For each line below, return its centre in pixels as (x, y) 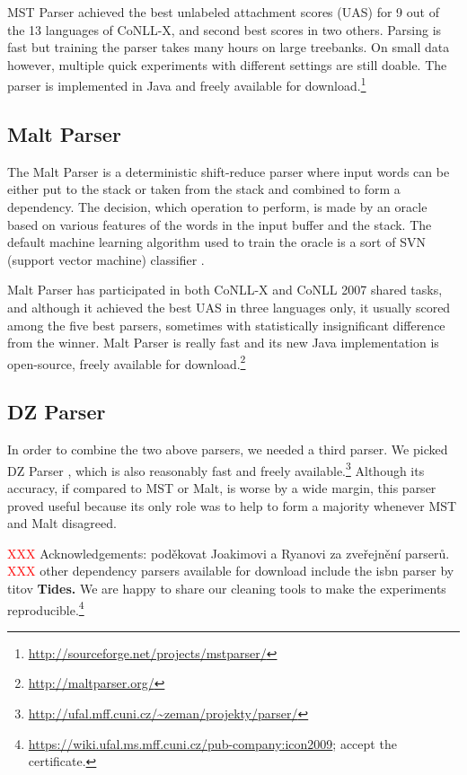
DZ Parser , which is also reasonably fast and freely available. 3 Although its (216, 469)
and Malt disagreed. (62, 523)
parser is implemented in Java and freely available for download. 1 (187, 84)
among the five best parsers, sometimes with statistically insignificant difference (226, 325)
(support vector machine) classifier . (106, 259)
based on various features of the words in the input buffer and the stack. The (220, 224)
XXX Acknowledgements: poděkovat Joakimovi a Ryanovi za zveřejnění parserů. (229, 553)
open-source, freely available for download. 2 (127, 362)
